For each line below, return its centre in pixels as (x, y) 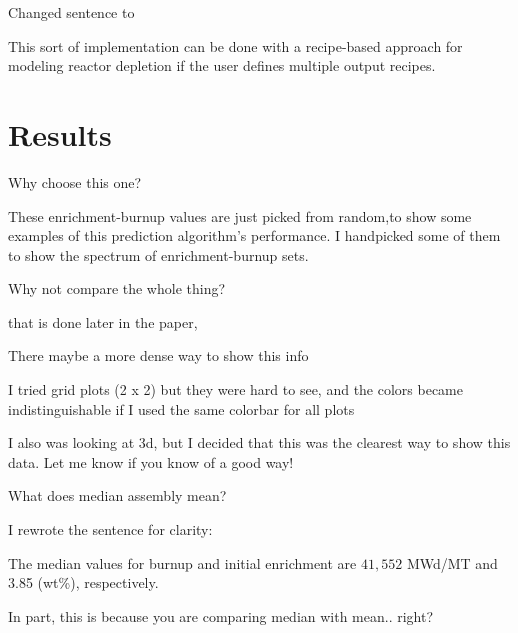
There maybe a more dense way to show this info (158, 355)
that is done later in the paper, (103, 321)
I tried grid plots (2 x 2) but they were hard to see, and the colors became (235, 389)
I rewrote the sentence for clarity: (110, 529)
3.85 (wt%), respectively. (83, 582)
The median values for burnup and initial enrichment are (182, 562)
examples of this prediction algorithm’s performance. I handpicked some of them (254, 235)
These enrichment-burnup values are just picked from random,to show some (240, 215)
